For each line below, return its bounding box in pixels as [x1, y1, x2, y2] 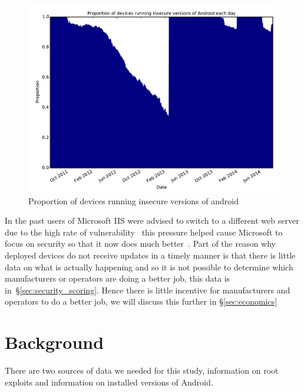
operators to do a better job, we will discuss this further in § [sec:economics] [5, 295, 277, 308]
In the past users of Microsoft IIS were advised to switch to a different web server [5, 214, 299, 227]
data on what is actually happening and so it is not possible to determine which [5, 260, 293, 273]
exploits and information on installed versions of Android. [5, 375, 213, 388]
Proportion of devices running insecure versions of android [28, 194, 239, 207]
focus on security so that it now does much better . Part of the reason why [5, 237, 276, 250]
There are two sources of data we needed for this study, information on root [5, 364, 279, 377]
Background [5, 330, 104, 354]
